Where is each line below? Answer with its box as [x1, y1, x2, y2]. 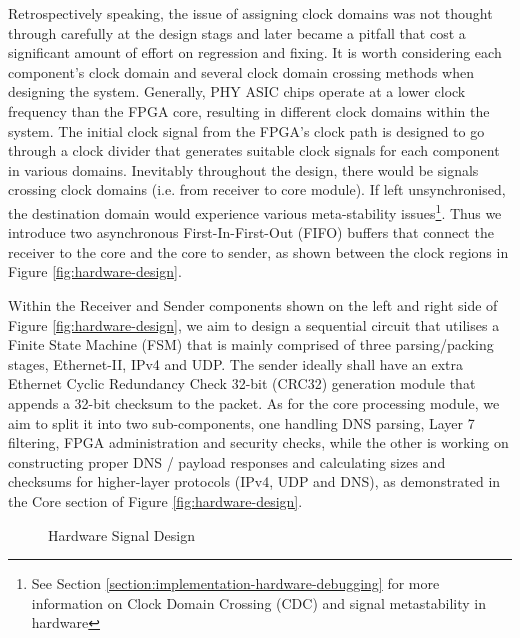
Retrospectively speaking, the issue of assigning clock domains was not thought [8, 3, 493, 23]
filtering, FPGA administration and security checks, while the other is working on [8, 432, 509, 453]
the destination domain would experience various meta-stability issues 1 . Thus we [8, 199, 502, 223]
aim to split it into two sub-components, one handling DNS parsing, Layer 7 [8, 412, 475, 433]
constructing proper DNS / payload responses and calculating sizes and [8, 451, 446, 472]
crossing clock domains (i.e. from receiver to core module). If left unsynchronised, [8, 179, 506, 200]
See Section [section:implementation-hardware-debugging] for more [31, 573, 440, 594]
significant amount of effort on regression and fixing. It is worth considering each [8, 42, 502, 63]
